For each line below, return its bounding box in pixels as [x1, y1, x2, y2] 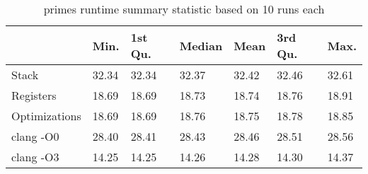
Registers [11, 87, 57, 103]
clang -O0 [11, 128, 59, 144]
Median [179, 37, 223, 54]
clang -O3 [11, 149, 59, 165]
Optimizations [11, 108, 81, 124]
